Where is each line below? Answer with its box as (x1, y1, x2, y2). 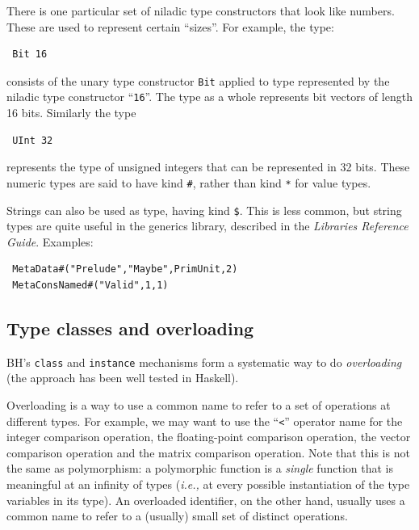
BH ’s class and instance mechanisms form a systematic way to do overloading (6, 353, 402, 370)
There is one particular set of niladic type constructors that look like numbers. (6, 2, 395, 19)
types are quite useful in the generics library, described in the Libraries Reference (6, 217, 409, 234)
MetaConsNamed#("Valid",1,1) (12, 279, 169, 291)
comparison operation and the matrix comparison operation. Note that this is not (6, 444, 410, 461)
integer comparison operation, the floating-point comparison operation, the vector (6, 428, 411, 445)
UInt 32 (12, 134, 53, 146)
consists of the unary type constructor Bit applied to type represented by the (6, 72, 390, 89)
